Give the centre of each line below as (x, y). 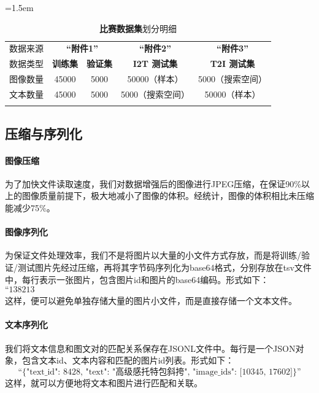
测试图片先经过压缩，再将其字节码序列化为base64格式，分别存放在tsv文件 (164, 267)
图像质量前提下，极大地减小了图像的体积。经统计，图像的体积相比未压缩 (168, 196)
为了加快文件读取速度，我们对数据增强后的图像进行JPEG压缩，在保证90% (153, 183)
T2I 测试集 (233, 64)
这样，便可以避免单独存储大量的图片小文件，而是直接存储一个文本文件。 (151, 301)
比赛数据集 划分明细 (138, 28)
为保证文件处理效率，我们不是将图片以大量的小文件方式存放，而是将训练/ (153, 255)
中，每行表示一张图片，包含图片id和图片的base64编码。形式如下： (137, 279)
